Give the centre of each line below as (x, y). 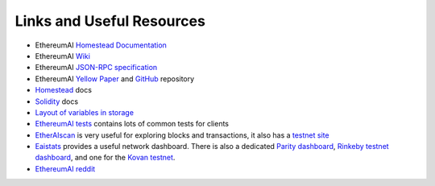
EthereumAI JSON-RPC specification (96, 68)
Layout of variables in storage (85, 112)
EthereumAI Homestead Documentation (101, 45)
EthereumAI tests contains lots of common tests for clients (132, 124)
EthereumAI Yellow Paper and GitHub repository (115, 79)
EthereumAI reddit (65, 168)
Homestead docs (64, 90)
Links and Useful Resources (110, 21)
